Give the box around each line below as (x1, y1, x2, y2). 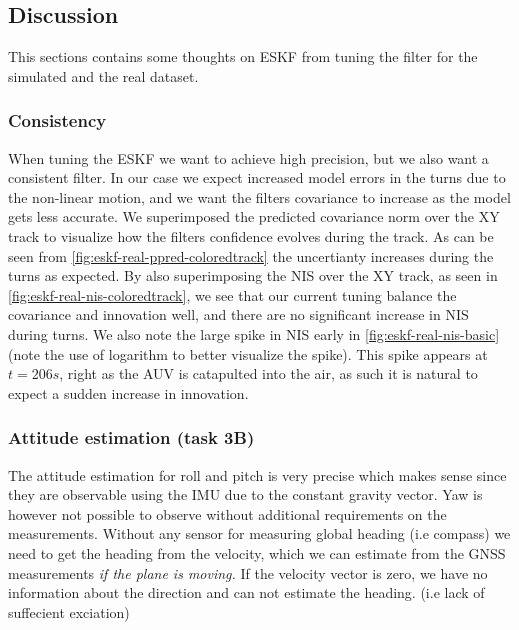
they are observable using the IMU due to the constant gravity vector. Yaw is (8, 484, 483, 505)
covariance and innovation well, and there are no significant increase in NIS (8, 304, 469, 325)
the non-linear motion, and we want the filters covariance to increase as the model (8, 186, 511, 207)
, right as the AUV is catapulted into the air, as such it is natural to (59, 363, 478, 384)
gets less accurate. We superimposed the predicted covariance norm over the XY (8, 206, 500, 227)
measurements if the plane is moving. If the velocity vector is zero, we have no (8, 562, 488, 583)
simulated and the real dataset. (8, 65, 199, 86)
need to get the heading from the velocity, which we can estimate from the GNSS (8, 542, 506, 563)
